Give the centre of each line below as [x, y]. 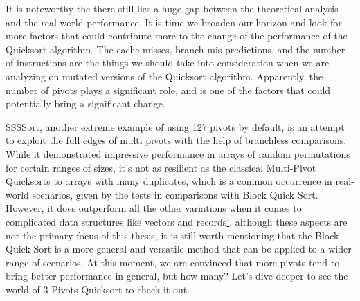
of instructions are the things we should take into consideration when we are [168, 63]
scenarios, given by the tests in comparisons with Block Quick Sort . [175, 194]
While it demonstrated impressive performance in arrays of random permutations [178, 153]
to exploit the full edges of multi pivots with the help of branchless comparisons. [176, 140]
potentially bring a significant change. [85, 103]
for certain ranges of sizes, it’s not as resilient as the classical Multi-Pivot [161, 167]
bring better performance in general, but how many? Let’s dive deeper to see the [177, 276]
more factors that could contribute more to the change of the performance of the [177, 36]
